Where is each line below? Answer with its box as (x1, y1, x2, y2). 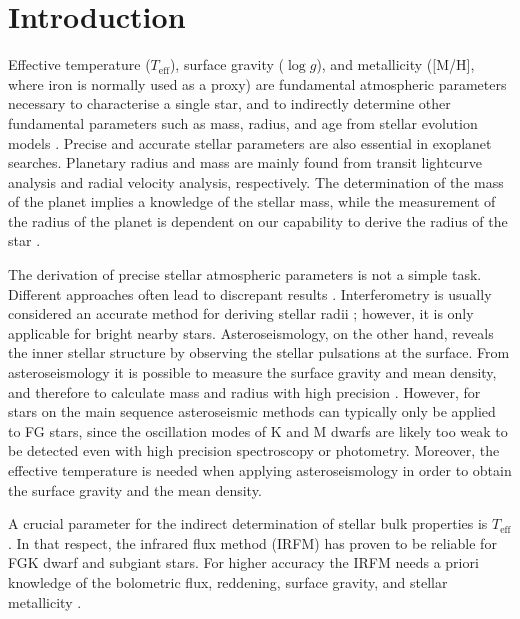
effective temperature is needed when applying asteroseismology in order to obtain (8, 460, 512, 480)
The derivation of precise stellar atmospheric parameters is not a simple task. (8, 264, 482, 285)
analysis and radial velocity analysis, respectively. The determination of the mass (8, 171, 504, 192)
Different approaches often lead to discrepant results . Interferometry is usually (8, 283, 492, 304)
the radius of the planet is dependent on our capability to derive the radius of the (8, 210, 508, 231)
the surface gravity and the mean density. (8, 479, 262, 500)
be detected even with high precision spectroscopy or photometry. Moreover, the (8, 440, 500, 461)
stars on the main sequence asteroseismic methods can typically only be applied (8, 401, 496, 422)
